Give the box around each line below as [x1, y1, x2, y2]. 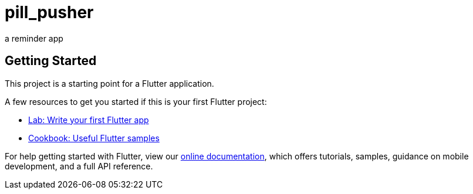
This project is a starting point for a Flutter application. [5, 78, 214, 89]
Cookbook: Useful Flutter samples [28, 132, 160, 143]
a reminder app [5, 33, 63, 43]
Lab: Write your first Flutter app [28, 114, 149, 125]
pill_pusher [5, 2, 94, 22]
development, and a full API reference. [5, 161, 153, 171]
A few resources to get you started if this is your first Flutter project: [5, 96, 267, 107]
